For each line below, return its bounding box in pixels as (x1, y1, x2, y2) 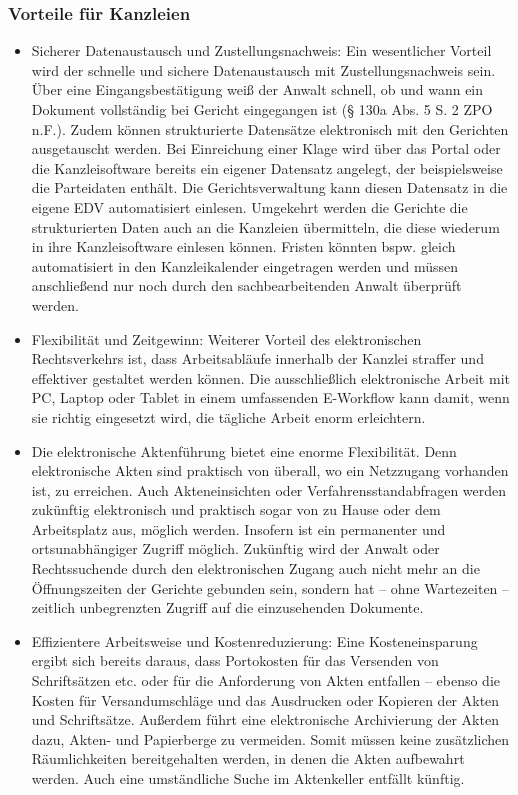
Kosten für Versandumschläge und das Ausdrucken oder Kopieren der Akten (31, 689, 500, 710)
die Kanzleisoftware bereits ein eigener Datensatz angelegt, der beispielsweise (31, 157, 503, 178)
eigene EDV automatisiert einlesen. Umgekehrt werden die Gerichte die (31, 196, 468, 217)
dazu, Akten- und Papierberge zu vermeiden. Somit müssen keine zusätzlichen (31, 728, 510, 749)
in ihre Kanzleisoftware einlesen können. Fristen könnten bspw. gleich (31, 236, 456, 257)
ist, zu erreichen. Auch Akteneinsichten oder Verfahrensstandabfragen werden (31, 479, 507, 500)
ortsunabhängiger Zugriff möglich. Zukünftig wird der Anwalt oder (31, 538, 440, 559)
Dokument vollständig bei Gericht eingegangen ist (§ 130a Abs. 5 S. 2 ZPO (31, 99, 493, 119)
